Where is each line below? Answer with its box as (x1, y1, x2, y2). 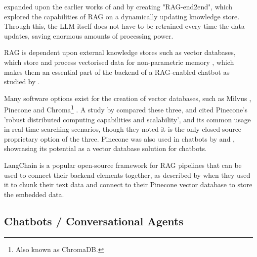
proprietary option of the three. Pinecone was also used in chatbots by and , (4, 133, 235, 144)
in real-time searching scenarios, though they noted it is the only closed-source (4, 124, 242, 134)
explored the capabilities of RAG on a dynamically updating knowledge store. (4, 11, 240, 21)
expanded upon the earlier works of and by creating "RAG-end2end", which (4, 1, 233, 11)
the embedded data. (4, 189, 64, 199)
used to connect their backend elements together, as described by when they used (4, 169, 251, 180)
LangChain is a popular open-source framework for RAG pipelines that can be (4, 159, 242, 170)
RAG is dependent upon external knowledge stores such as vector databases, (4, 47, 236, 57)
